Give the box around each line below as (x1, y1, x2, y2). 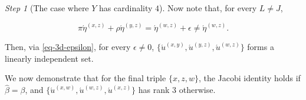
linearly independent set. (5, 52, 94, 64)
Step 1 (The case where (5, 2, 89, 14)
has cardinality (99, 2, 153, 14)
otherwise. (179, 84, 216, 96)
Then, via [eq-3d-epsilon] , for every (5, 41, 131, 53)
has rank (138, 84, 170, 96)
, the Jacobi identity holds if (198, 72, 301, 84)
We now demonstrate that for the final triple (5, 72, 166, 84)
